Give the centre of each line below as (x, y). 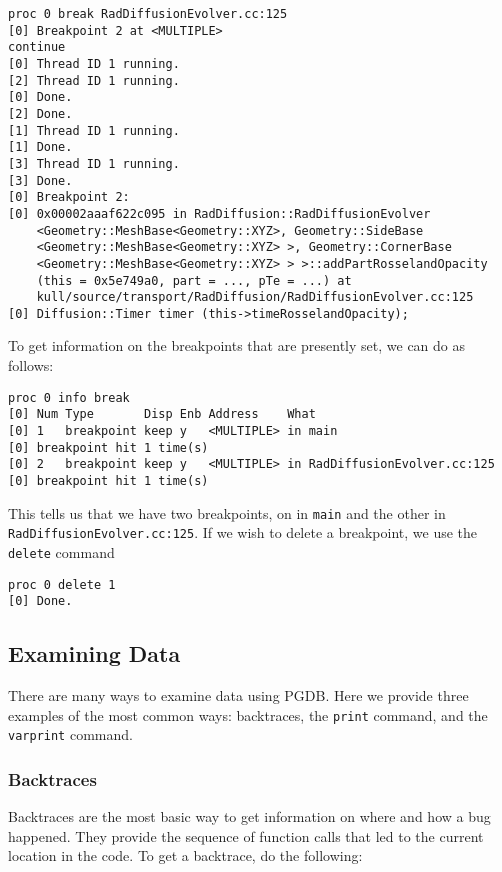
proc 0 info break (69, 397)
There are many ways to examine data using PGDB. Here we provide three (238, 695)
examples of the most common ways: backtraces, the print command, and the (248, 714)
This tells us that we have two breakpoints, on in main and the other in (227, 512)
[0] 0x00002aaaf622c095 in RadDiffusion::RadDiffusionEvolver (219, 213)
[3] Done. (40, 180)
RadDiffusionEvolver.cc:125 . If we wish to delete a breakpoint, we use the (243, 532)
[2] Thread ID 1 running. (94, 80)
